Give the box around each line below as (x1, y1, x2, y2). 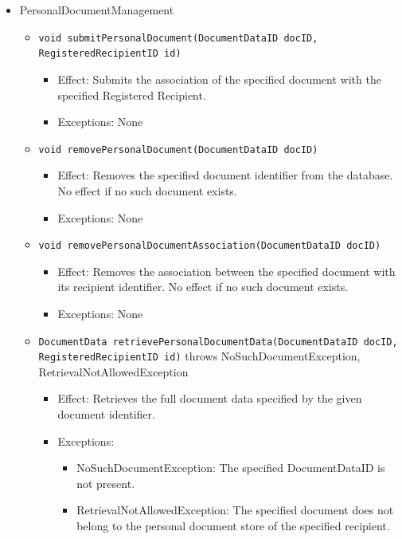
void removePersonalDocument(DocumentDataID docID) (38, 144, 318, 155)
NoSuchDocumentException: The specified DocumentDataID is (76, 459, 385, 476)
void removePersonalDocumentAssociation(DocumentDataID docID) (38, 240, 381, 252)
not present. (76, 474, 135, 491)
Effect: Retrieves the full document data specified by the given (57, 390, 362, 407)
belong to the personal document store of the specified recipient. (76, 517, 390, 534)
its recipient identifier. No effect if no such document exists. (57, 278, 349, 295)
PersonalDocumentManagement (19, 2, 174, 18)
